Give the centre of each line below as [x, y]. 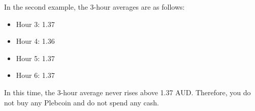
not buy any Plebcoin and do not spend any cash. [82, 102]
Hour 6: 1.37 [35, 75]
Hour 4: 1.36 [35, 41]
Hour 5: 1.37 [35, 58]
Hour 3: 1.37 [35, 24]
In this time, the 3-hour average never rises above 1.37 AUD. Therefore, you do [127, 92]
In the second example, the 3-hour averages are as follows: [94, 7]
